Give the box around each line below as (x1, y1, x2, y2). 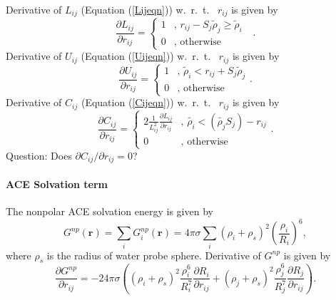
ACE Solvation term (6, 177, 108, 192)
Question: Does (6, 148, 72, 162)
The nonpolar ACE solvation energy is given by (6, 204, 213, 219)
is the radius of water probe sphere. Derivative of (46, 247, 261, 262)
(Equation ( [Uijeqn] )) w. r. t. (81, 48, 211, 63)
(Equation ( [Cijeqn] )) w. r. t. (81, 95, 211, 110)
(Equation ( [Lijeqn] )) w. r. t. (81, 2, 210, 16)
